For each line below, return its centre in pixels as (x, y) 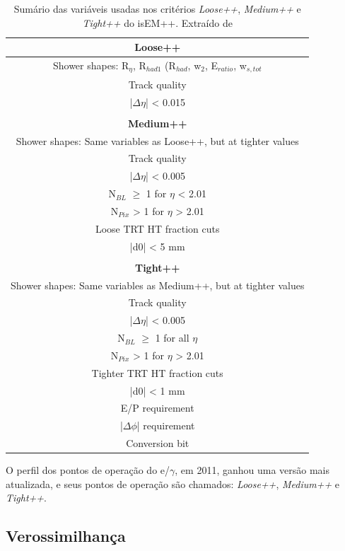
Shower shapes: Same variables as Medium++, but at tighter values (158, 285)
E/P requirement (157, 408)
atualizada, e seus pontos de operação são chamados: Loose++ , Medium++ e (173, 483)
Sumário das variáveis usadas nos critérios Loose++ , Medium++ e (157, 8)
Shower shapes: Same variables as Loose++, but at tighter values (157, 140)
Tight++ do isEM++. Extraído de (157, 22)
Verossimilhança (66, 536)
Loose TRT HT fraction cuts (157, 228)
